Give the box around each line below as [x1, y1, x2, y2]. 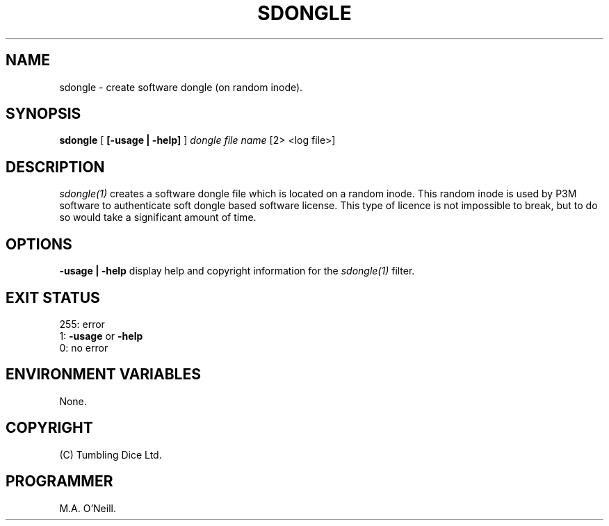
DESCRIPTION [6, 158, 105, 176]
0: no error [59, 341, 108, 354]
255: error [59, 318, 105, 330]
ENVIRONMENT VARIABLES [6, 365, 201, 384]
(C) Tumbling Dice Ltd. [59, 448, 162, 461]
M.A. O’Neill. [59, 502, 116, 514]
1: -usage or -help [59, 329, 143, 342]
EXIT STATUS [6, 288, 100, 306]
